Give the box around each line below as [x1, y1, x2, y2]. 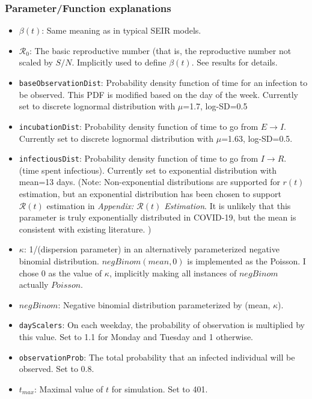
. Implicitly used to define [72, 56, 167, 69]
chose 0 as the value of [19, 266, 102, 279]
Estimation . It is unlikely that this [164, 199, 291, 212]
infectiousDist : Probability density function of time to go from [19, 152, 258, 165]
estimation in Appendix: [46, 199, 134, 212]
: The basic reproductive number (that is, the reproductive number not [29, 44, 292, 56]
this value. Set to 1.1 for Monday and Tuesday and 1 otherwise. [19, 330, 254, 343]
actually [19, 278, 49, 291]
